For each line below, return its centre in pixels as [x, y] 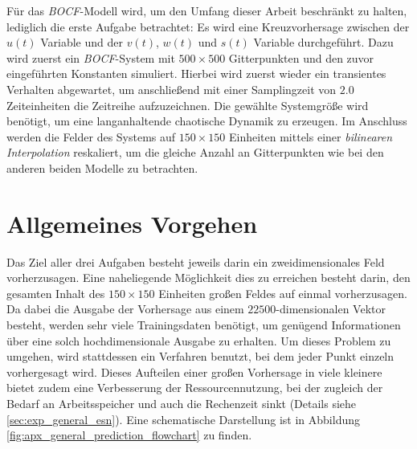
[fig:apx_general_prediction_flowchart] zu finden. [129, 435]
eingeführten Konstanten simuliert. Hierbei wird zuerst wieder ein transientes [196, 73]
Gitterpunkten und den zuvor [301, 57]
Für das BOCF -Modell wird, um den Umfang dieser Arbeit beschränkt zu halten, [207, 10]
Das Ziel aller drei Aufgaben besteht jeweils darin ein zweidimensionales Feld [196, 261]
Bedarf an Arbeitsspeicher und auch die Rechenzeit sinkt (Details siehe [182, 403]
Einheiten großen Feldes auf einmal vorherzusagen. [283, 293]
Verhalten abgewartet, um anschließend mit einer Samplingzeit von [172, 89]
